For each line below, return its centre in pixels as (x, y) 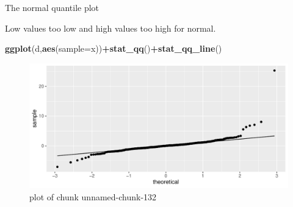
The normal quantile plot (52, 7)
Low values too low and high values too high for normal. (110, 28)
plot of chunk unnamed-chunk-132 (93, 196)
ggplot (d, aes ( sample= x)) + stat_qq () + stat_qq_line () (114, 48)
